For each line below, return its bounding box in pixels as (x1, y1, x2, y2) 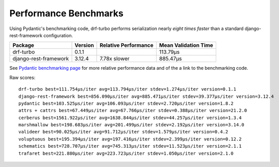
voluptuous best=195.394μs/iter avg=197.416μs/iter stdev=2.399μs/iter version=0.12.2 (18, 136, 242, 142)
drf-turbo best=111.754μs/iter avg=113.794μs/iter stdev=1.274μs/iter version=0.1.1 (18, 87, 237, 92)
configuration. (43, 32, 73, 38)
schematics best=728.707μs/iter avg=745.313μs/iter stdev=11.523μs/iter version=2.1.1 (18, 143, 242, 149)
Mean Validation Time (159, 42, 214, 49)
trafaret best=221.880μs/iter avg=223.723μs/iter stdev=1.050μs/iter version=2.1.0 (18, 150, 234, 156)
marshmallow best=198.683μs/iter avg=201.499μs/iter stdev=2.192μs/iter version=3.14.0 (18, 122, 245, 128)
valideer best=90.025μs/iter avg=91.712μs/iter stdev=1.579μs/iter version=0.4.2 (18, 129, 229, 135)
